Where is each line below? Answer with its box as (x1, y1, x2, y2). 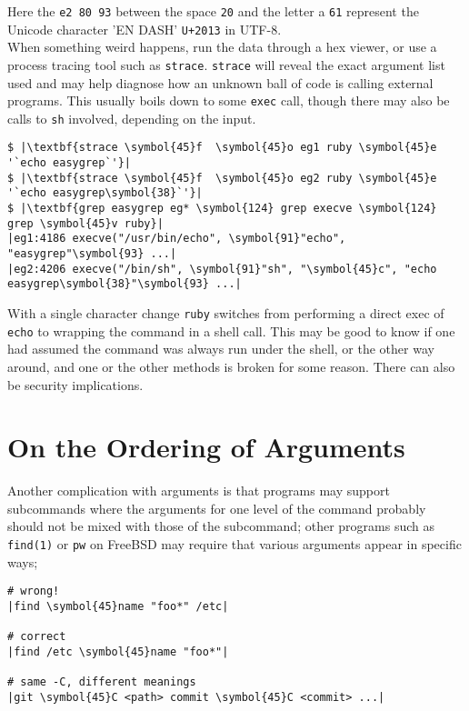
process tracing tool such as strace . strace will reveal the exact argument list (7, 55, 445, 74)
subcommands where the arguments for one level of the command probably (7, 498, 426, 517)
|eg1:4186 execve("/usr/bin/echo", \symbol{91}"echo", (7, 232, 346, 245)
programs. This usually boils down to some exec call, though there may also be (7, 91, 450, 110)
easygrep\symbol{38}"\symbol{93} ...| (7, 277, 242, 291)
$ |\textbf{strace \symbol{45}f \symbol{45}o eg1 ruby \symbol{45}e (7, 141, 437, 155)
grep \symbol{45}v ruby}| (7, 216, 164, 230)
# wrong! (7, 585, 60, 598)
